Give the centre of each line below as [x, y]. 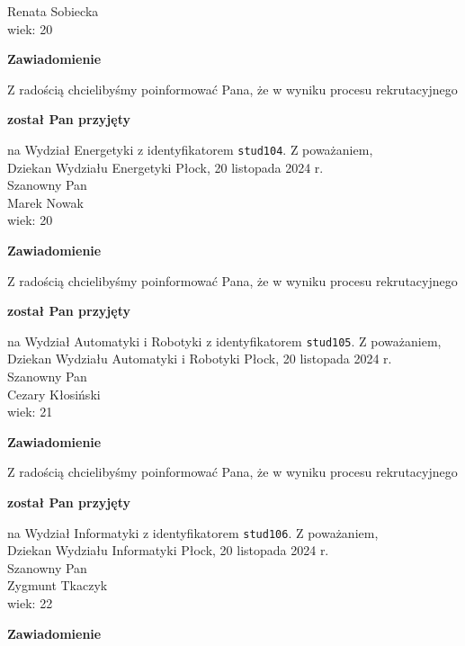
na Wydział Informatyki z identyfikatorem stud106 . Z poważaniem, [193, 532]
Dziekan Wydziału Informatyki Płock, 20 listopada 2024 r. [168, 550]
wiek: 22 [30, 603]
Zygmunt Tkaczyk [58, 585]
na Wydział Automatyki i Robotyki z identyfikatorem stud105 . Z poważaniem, [224, 341]
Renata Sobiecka [53, 11]
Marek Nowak [45, 202]
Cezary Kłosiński [54, 394]
